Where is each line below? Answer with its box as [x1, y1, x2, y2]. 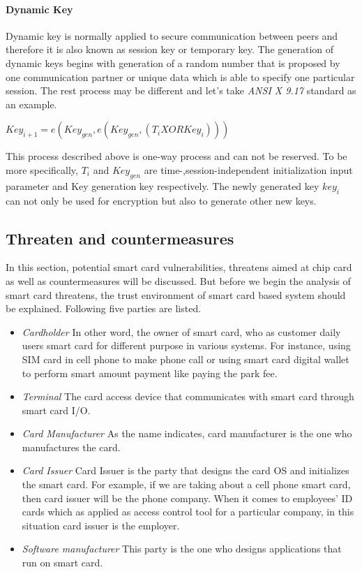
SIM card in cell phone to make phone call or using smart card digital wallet [22, 351, 349, 366]
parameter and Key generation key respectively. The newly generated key [6, 178, 319, 193]
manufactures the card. [22, 439, 121, 454]
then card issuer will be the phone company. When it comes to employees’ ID [22, 490, 353, 505]
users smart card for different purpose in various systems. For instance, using [22, 338, 351, 353]
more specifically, [6, 162, 78, 177]
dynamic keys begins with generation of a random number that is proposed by [6, 55, 340, 70]
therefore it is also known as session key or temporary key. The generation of [6, 42, 334, 57]
